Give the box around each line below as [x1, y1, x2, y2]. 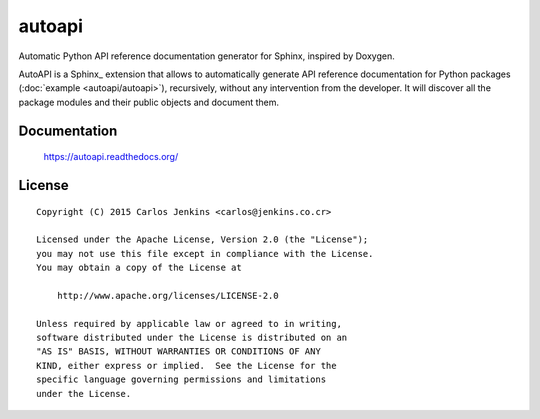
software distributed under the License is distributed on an [36, 332, 348, 344]
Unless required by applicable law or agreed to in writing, [36, 318, 342, 329]
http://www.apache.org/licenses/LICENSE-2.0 [56, 290, 279, 301]
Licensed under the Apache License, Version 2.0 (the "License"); [36, 234, 369, 245]
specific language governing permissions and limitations [36, 374, 327, 385]
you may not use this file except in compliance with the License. [36, 248, 374, 259]
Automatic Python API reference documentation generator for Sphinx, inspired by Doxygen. [18, 50, 395, 62]
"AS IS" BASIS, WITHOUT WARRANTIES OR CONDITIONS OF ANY [36, 346, 322, 357]
